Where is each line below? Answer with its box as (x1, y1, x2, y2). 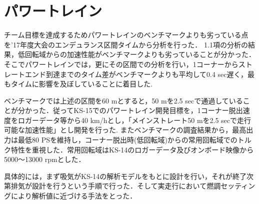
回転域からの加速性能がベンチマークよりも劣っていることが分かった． (24, 49, 256, 59)
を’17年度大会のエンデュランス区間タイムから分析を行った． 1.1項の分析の (4, 39, 248, 49)
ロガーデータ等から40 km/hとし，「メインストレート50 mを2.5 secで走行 (17, 114, 251, 125)
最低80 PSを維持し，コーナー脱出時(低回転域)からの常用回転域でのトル (17, 134, 251, 145)
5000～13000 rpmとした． (4, 154, 85, 164)
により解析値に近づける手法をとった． (10, 190, 137, 201)
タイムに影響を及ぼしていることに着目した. (10, 78, 153, 89)
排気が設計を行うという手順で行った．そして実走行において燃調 (10, 180, 221, 191)
